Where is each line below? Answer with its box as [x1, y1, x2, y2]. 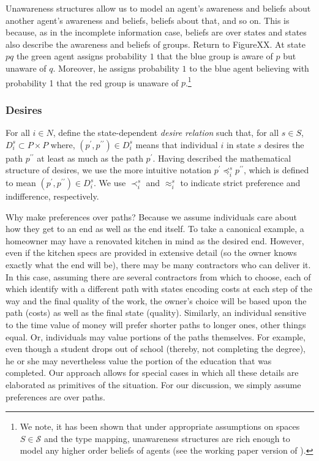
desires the [264, 138, 304, 151]
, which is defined [244, 163, 309, 176]
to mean [6, 176, 36, 189]
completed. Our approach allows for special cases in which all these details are [6, 366, 299, 379]
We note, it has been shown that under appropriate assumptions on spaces [20, 420, 300, 433]
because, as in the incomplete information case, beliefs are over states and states [6, 26, 307, 39]
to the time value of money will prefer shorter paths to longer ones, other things [6, 318, 306, 331]
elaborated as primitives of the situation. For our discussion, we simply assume [6, 378, 301, 391]
